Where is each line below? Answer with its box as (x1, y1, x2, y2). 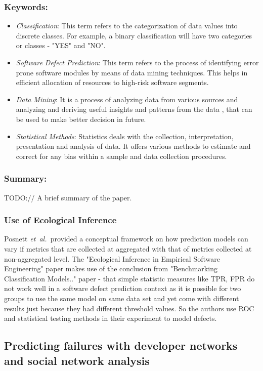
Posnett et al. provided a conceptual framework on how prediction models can (4, 233, 248, 244)
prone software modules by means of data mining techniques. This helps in (16, 67, 248, 77)
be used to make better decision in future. (16, 113, 146, 124)
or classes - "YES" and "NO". (16, 40, 106, 51)
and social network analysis (4, 352, 150, 368)
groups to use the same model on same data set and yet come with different (4, 293, 239, 303)
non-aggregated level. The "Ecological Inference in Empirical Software (4, 253, 220, 264)
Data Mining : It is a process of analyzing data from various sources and (16, 94, 238, 104)
